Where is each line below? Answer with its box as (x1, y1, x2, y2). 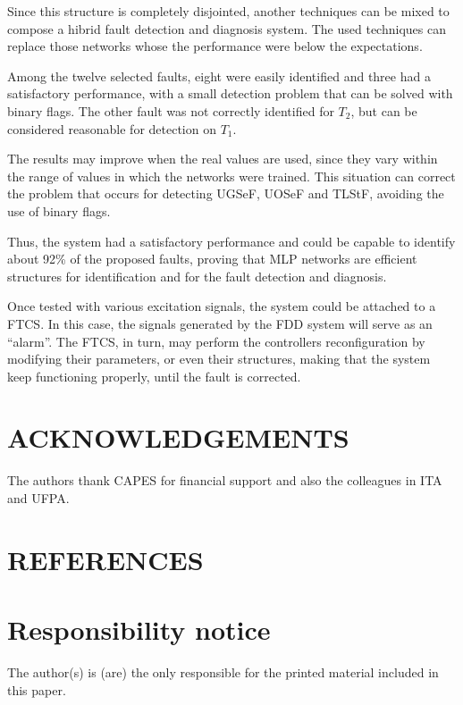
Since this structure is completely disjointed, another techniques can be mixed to (7, 2, 450, 20)
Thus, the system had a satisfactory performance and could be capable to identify (7, 231, 456, 250)
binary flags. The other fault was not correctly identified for (7, 101, 334, 120)
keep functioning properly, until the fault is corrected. (7, 366, 301, 385)
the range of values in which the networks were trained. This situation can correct (7, 166, 456, 185)
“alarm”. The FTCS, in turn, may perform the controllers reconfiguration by (7, 332, 425, 350)
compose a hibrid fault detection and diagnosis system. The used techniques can (7, 19, 446, 38)
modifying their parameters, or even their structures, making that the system (7, 349, 431, 368)
